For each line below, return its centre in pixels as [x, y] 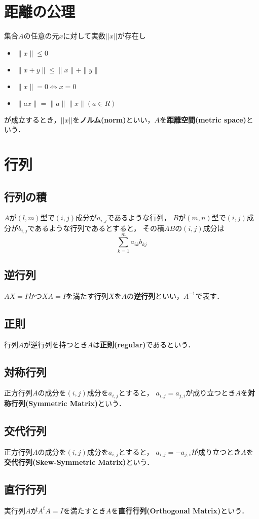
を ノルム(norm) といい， [114, 119]
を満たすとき [84, 510]
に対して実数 [84, 36]
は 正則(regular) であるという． [144, 344]
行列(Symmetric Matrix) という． [68, 403]
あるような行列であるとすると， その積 [100, 228]
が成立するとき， [32, 119]
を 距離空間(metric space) [203, 119]
